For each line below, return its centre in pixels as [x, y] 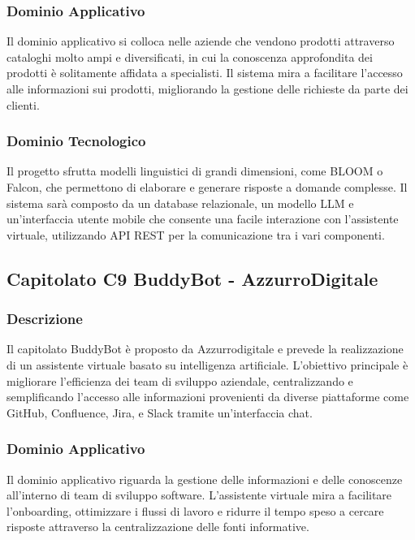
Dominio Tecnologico [76, 141]
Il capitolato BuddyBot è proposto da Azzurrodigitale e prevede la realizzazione [205, 349]
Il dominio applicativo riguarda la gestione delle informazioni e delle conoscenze [205, 479]
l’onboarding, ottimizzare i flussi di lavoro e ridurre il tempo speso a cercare [195, 510]
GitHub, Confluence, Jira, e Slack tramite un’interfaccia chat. [160, 412]
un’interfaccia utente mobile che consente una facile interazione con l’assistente [203, 219]
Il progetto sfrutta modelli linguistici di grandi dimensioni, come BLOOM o [195, 171]
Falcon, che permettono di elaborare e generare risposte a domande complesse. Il [207, 187]
